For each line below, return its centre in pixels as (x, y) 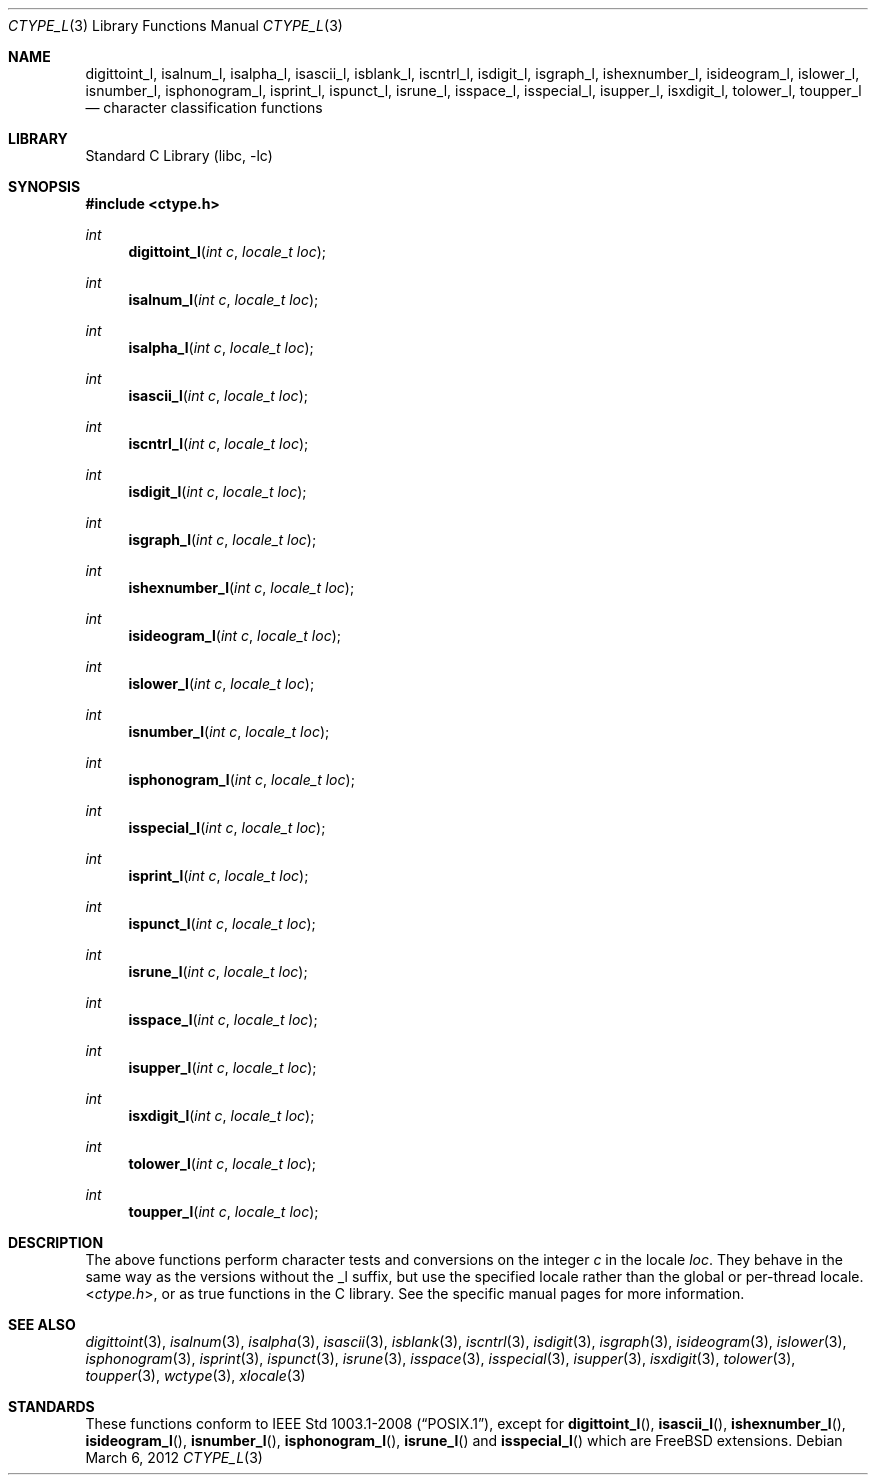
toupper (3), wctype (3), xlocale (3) (195, 1375)
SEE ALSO (42, 1324)
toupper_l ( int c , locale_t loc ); (223, 1211)
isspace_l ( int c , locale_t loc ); (223, 1019)
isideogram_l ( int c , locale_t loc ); (234, 635)
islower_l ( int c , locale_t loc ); (221, 683)
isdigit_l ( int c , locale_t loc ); (217, 491)
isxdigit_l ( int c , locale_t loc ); (221, 1115)
